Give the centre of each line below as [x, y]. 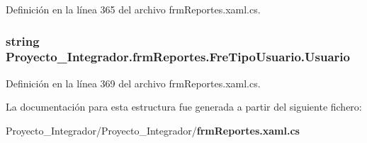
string [23, 41]
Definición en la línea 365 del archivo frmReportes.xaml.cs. [133, 9]
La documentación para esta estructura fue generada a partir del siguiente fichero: [184, 107]
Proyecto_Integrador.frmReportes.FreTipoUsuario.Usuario [178, 57]
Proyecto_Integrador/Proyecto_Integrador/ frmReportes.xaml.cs [153, 130]
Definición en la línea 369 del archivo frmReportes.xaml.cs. [133, 83]
